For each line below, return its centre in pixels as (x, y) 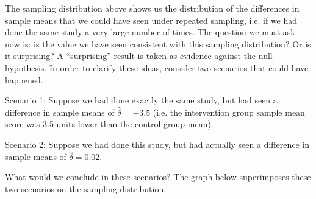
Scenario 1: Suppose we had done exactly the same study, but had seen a (141, 100)
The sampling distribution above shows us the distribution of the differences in (152, 8)
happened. (24, 79)
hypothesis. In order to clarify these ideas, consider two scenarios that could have (157, 67)
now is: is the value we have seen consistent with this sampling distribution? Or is (158, 44)
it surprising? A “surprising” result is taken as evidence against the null (139, 56)
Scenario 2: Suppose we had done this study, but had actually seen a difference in (157, 144)
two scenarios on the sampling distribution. (86, 188)
